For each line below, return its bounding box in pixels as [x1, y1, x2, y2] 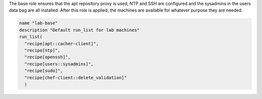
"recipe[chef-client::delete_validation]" [24, 75, 127, 80]
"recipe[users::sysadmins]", [24, 61, 94, 66]
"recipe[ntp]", [24, 48, 61, 53]
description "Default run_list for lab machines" [19, 27, 140, 33]
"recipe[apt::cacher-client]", [24, 41, 99, 46]
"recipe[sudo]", [24, 68, 63, 74]
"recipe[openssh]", [24, 54, 71, 60]
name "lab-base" [19, 20, 58, 26]
